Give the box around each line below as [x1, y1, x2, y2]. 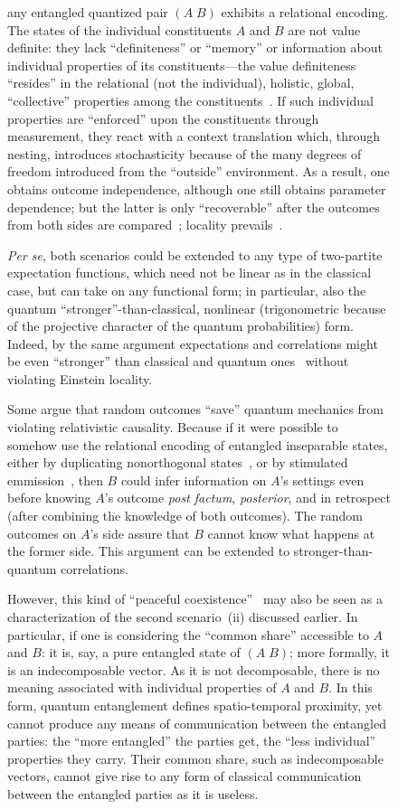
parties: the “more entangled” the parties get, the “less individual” [7, 731, 376, 750]
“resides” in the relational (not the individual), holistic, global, [7, 73, 355, 92]
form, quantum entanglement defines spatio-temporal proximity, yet [7, 695, 383, 714]
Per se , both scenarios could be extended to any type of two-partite [7, 245, 383, 264]
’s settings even [280, 470, 365, 489]
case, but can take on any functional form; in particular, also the [7, 280, 366, 299]
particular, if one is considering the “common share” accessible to [7, 625, 369, 644]
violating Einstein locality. [7, 369, 153, 388]
